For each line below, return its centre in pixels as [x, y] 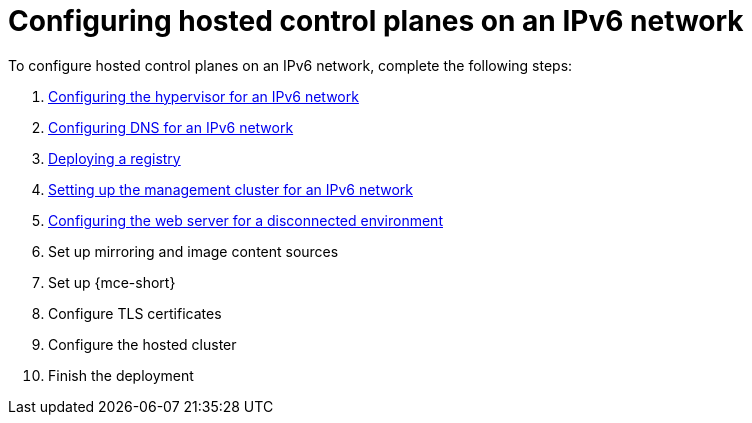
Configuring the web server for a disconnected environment [245, 220]
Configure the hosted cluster [142, 344]
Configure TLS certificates [135, 313]
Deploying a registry [114, 158]
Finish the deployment [121, 375]
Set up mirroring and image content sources [193, 251]
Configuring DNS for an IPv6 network [171, 127]
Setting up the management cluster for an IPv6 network [230, 189]
